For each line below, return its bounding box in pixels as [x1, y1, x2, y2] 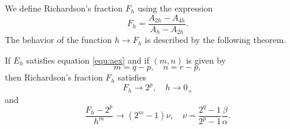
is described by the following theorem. [144, 33, 286, 46]
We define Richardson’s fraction [5, 2, 123, 14]
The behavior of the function [5, 33, 112, 46]
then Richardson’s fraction [5, 71, 103, 84]
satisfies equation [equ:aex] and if [26, 53, 149, 66]
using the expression [137, 2, 213, 14]
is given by [186, 53, 226, 66]
